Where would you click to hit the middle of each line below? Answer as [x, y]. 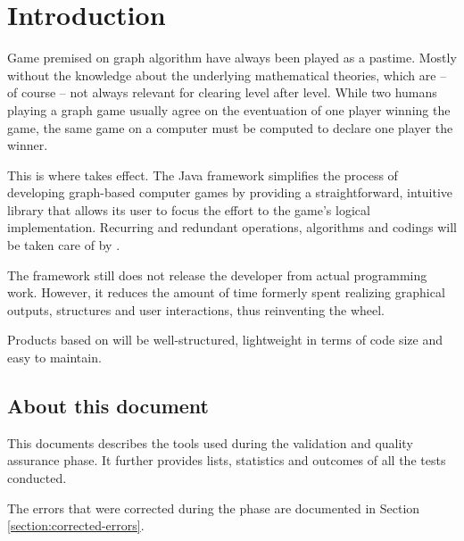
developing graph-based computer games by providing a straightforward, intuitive [230, 192]
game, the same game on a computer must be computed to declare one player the [230, 127]
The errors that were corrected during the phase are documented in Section [214, 508]
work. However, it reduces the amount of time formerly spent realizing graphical [226, 292]
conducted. [37, 478]
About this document [108, 406]
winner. [28, 145]
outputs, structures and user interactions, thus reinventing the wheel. [196, 309]
